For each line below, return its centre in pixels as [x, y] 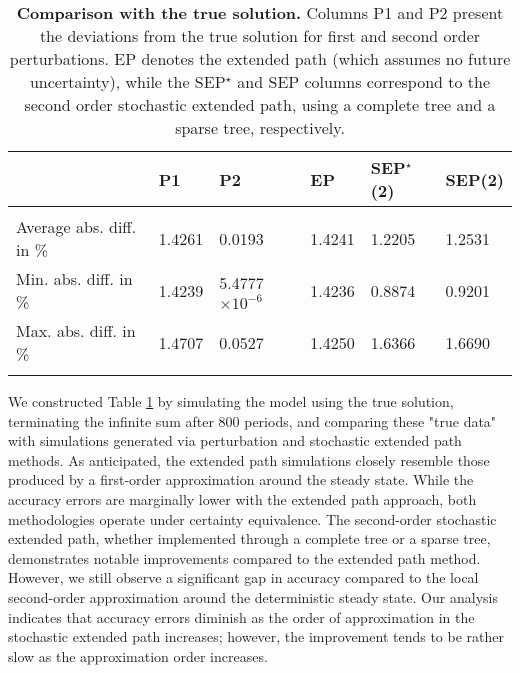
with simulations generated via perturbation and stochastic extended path [235, 440]
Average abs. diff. [76, 226]
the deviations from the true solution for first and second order [260, 35]
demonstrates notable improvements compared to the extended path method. [244, 557]
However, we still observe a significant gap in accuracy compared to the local [243, 577]
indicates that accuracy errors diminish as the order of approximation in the [241, 616]
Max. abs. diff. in [76, 330]
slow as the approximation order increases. [138, 655]
